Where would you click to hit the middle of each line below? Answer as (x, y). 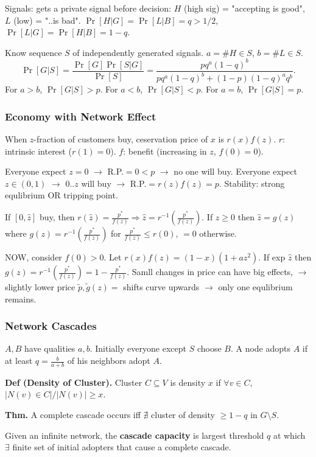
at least (19, 361)
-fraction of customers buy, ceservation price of (121, 139)
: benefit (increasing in (165, 151)
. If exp (272, 257)
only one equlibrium (255, 287)
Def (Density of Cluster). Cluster (74, 382)
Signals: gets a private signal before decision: (88, 8)
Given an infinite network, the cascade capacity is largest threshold (135, 435)
